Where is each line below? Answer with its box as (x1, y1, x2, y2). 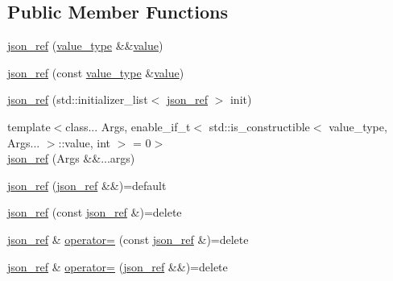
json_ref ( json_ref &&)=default (7, 176, 167, 193)
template (7, 118, 51, 134)
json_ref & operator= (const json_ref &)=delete (7, 230, 249, 247)
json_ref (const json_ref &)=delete (7, 204, 182, 221)
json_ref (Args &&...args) (7, 150, 135, 167)
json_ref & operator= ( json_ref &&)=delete (7, 258, 228, 275)
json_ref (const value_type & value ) (7, 64, 184, 81)
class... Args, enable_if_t (65, 118, 191, 134)
